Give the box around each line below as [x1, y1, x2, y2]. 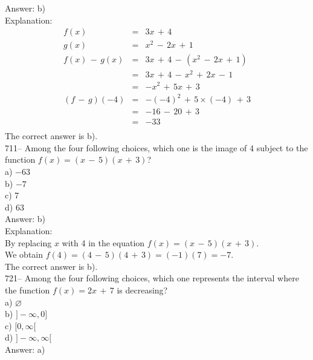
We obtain [5, 248, 44, 261]
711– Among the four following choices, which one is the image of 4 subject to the [5, 141, 308, 154]
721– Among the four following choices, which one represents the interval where [5, 272, 299, 284]
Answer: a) [5, 342, 45, 355]
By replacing [5, 236, 52, 249]
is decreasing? [117, 283, 168, 296]
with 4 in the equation [62, 236, 145, 249]
